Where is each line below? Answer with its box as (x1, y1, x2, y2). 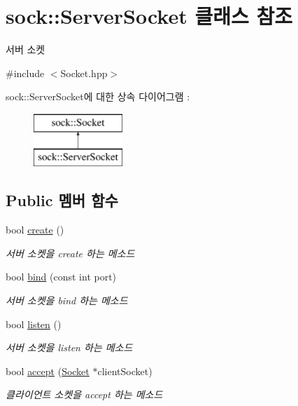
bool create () (6, 222, 64, 237)
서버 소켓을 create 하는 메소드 (6, 245, 135, 260)
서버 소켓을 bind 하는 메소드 (6, 293, 128, 308)
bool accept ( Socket (6, 363, 90, 378)
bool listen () (6, 316, 62, 331)
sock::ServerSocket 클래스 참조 (6, 1, 292, 30)
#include (6, 65, 45, 80)
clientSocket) (97, 363, 152, 378)
